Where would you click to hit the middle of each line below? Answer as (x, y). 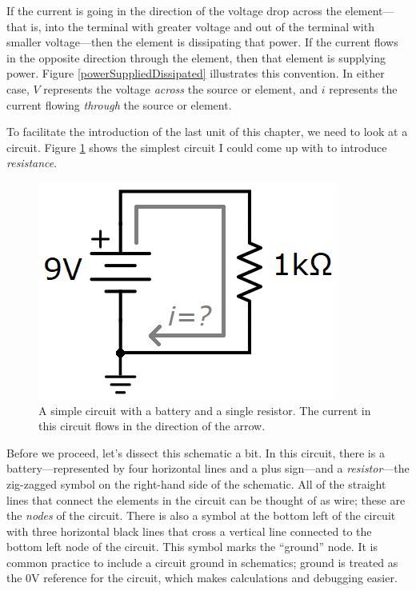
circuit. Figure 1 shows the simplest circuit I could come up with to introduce (197, 147)
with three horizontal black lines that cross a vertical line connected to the (189, 531)
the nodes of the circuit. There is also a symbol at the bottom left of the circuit (201, 515)
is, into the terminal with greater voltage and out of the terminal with (202, 26)
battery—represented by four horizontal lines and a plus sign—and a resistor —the (208, 468)
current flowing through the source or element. (119, 104)
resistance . (32, 163)
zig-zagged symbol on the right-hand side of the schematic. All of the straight (196, 483)
